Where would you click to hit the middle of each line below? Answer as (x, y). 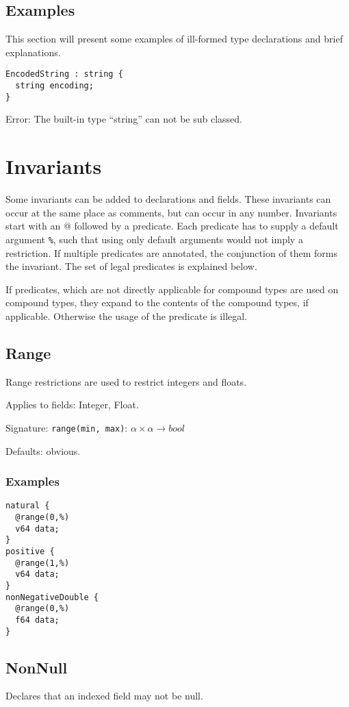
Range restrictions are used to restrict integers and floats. (126, 381)
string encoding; (54, 86)
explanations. (33, 52)
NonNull (37, 667)
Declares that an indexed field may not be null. (104, 696)
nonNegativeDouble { (52, 597)
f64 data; (37, 620)
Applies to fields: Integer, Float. (72, 405)
